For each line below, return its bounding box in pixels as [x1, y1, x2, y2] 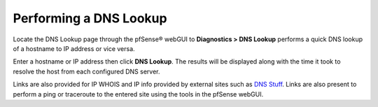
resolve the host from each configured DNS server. [13, 67, 160, 76]
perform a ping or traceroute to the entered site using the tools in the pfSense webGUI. [13, 90, 264, 98]
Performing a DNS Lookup [13, 10, 167, 26]
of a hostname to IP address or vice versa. [13, 44, 136, 52]
